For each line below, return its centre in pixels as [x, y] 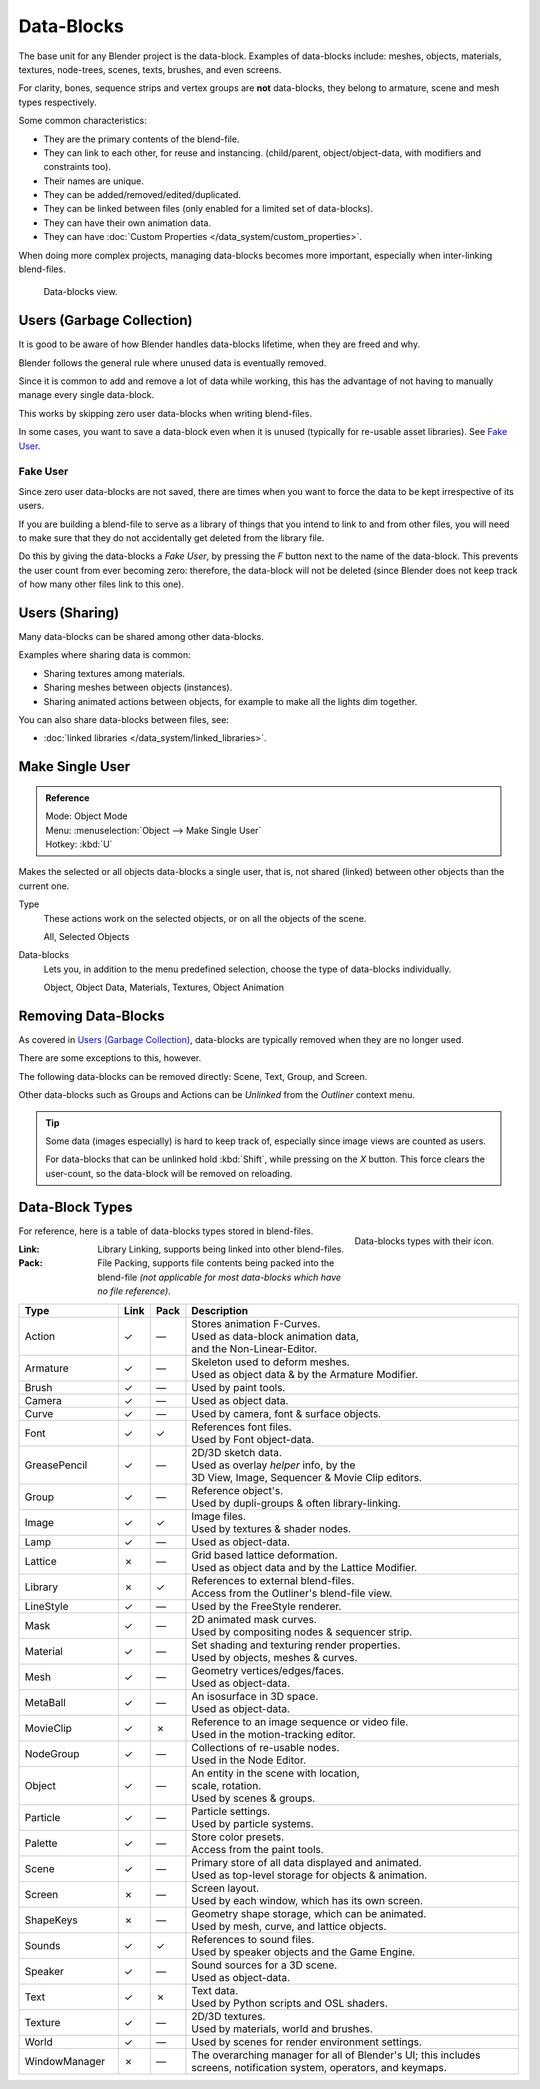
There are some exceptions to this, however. [110, 1058]
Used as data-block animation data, [275, 1336]
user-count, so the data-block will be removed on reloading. [169, 1173]
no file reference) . [134, 1291]
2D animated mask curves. [254, 1619]
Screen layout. [225, 1888]
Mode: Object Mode [86, 816]
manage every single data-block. [86, 395]
